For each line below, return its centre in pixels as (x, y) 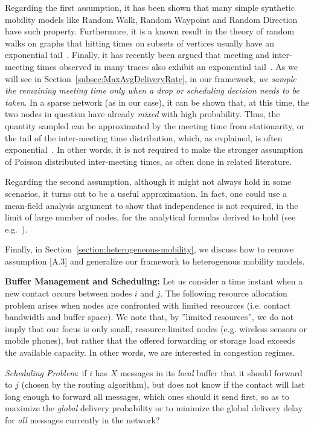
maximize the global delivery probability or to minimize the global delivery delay (154, 408)
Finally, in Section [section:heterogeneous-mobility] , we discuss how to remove (149, 249)
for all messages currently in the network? (82, 420)
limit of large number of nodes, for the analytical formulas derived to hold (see (150, 217)
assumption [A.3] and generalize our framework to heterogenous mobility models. (155, 261)
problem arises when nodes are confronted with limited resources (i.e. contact (148, 305)
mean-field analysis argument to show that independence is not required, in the (152, 205)
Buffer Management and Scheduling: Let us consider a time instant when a (154, 281)
